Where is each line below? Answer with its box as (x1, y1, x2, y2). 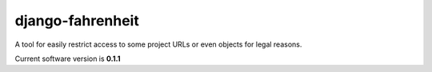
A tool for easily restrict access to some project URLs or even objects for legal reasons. (14, 40, 302, 49)
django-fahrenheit (14, 12, 139, 29)
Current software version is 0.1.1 (14, 54, 121, 63)
